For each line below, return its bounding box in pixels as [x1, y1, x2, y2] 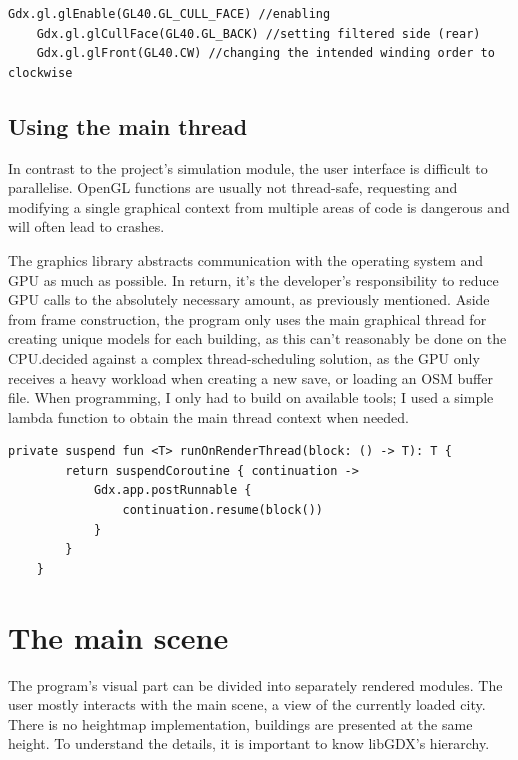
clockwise [8, 65, 73, 80]
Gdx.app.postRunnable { [93, 483, 252, 498]
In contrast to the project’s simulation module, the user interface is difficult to [8, 157, 488, 178]
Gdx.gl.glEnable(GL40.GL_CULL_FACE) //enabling [8, 7, 331, 21]
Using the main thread [8, 110, 248, 141]
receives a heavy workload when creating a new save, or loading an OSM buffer [8, 367, 493, 388]
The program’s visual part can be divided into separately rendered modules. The [8, 674, 503, 695]
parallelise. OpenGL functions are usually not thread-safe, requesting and [8, 177, 458, 198]
